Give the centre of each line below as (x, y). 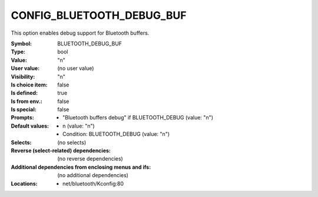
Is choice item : (29, 85)
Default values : (30, 126)
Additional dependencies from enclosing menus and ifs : (81, 167)
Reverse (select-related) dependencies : (61, 151)
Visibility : (23, 76)
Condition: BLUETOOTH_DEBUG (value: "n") (116, 134)
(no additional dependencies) (93, 175)
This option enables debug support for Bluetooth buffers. (80, 33)
